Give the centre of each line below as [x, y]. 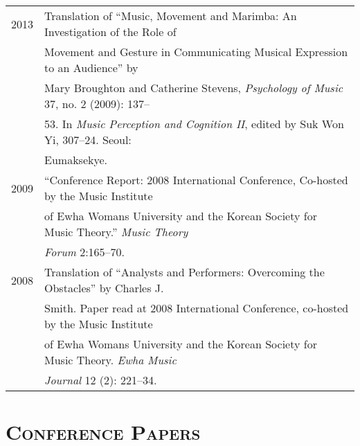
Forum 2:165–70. [85, 252]
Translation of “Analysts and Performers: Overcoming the [184, 272]
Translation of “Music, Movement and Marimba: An [171, 16]
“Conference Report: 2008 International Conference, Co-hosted [196, 180]
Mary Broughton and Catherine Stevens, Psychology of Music [194, 88]
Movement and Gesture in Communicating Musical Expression [196, 52]
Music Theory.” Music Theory [116, 232]
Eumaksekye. [76, 160]
